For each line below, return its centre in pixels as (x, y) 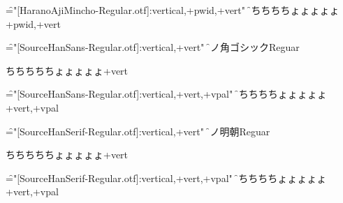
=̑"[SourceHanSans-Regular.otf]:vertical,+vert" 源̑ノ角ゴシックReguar (153, 47)
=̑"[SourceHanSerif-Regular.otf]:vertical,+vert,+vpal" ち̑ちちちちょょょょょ (166, 178)
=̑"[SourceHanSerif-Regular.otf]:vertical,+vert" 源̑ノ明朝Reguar (138, 131)
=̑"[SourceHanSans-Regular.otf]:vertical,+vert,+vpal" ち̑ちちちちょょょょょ (166, 94)
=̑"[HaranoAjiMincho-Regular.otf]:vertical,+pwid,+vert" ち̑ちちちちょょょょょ (173, 10)
